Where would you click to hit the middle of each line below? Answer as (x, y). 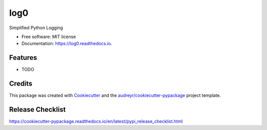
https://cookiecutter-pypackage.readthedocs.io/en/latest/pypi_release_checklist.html (96, 122)
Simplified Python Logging (36, 28)
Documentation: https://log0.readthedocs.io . (67, 43)
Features (23, 58)
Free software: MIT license (49, 37)
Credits (21, 84)
